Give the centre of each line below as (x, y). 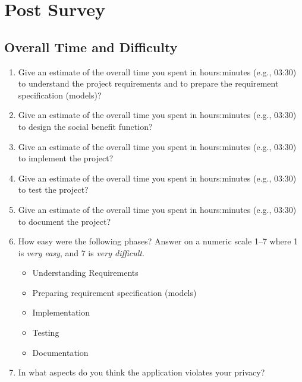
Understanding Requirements (85, 273)
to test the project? (53, 190)
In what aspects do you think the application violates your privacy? (141, 372)
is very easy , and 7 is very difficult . (81, 252)
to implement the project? (66, 158)
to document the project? (65, 221)
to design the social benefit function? (85, 126)
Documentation (60, 352)
